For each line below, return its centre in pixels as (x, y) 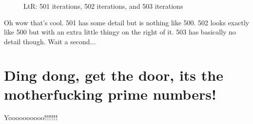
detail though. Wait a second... (50, 41)
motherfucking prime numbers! (110, 94)
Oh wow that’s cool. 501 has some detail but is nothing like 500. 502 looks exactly (127, 22)
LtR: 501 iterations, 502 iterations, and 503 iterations (103, 6)
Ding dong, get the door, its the (114, 75)
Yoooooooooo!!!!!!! (31, 117)
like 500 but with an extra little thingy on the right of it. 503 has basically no (120, 32)
